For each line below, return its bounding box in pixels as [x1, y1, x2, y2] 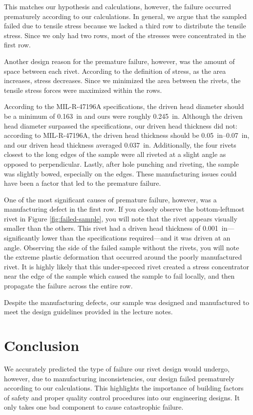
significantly [4, 233, 40, 243]
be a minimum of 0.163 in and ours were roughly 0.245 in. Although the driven [4, 110, 243, 121]
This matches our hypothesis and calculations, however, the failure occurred [4, 1, 231, 11]
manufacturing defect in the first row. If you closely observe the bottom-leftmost [4, 204, 245, 214]
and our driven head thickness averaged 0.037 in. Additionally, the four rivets [4, 139, 236, 150]
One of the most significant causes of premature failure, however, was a [4, 194, 217, 204]
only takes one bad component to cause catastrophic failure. [4, 402, 184, 412]
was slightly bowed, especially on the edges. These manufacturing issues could [4, 168, 237, 178]
